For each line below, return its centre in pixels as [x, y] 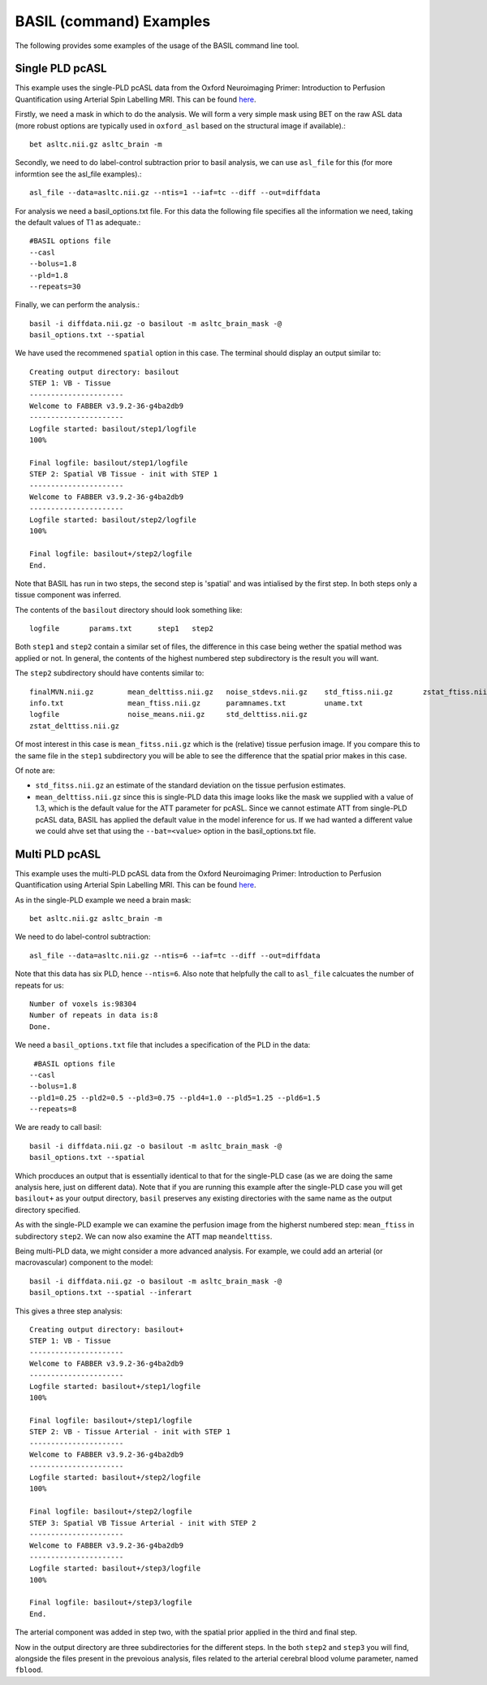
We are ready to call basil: [58, 1127]
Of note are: [35, 770]
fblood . [29, 1670]
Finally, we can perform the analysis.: [77, 305]
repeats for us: [39, 985]
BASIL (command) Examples [113, 21]
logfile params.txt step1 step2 [122, 629]
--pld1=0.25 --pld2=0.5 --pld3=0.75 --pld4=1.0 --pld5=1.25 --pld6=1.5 [175, 1098]
